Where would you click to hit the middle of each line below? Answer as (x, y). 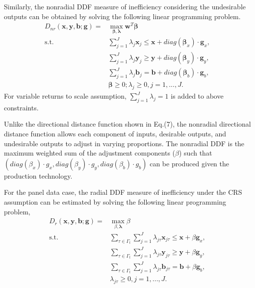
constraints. (21, 107)
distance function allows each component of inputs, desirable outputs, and (115, 134)
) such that (195, 153)
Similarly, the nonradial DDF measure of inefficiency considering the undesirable (125, 6)
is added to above (197, 96)
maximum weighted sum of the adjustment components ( (90, 153)
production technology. (38, 175)
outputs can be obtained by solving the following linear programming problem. (122, 16)
